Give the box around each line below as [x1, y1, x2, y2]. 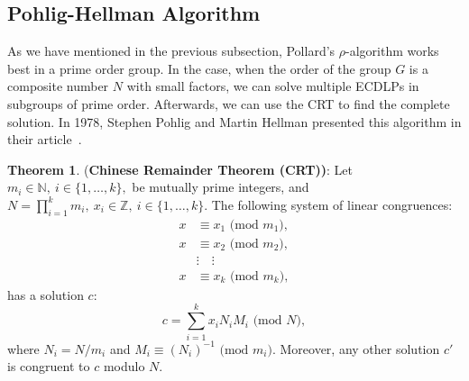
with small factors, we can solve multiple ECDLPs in [126, 77, 419, 95]
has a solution [7, 285, 84, 304]
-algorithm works [345, 41, 439, 60]
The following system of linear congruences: [211, 195, 453, 213]
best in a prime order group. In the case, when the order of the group [7, 59, 391, 77]
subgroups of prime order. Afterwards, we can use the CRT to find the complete [7, 94, 450, 113]
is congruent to [7, 357, 90, 376]
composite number [7, 77, 109, 95]
